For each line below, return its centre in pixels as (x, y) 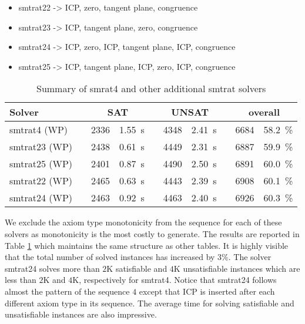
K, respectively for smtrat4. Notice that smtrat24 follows (175, 280)
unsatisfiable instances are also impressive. (81, 314)
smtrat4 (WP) (39, 130)
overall (264, 112)
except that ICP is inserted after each (207, 291)
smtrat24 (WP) (41, 198)
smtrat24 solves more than (52, 268)
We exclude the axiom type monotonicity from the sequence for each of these (143, 222)
